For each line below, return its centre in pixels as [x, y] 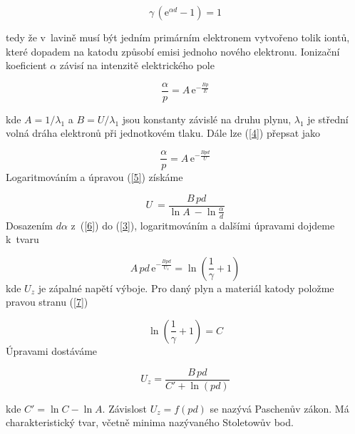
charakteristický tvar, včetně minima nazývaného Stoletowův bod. [150, 422]
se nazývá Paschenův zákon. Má [279, 408]
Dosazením [29, 225]
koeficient [26, 65]
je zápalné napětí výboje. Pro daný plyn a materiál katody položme [186, 288]
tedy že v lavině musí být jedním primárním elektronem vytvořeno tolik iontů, [178, 37]
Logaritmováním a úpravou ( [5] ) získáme [94, 177]
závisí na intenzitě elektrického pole [137, 65]
